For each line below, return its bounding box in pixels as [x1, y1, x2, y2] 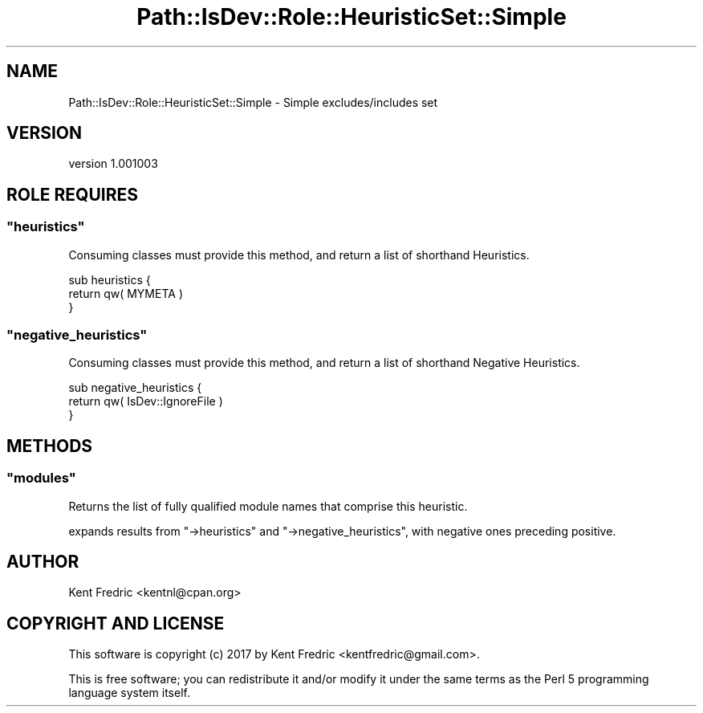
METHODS [6, 435, 93, 456]
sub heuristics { [68, 272, 151, 287]
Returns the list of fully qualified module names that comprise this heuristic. [68, 499, 468, 513]
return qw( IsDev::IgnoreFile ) [68, 394, 223, 409]
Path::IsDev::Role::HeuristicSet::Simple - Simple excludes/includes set [68, 95, 438, 109]
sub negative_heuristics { [68, 381, 202, 395]
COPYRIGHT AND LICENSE [6, 613, 225, 634]
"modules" [6, 470, 76, 487]
